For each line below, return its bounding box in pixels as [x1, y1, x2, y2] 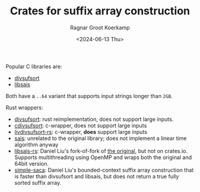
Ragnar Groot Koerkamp [70, 24, 130, 31]
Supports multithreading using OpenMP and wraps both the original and [14, 154, 192, 161]
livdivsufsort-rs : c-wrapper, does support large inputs [14, 128, 147, 135]
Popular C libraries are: [5, 63, 62, 70]
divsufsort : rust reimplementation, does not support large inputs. [14, 115, 174, 123]
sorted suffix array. [14, 179, 62, 186]
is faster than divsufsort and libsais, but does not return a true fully [14, 172, 179, 180]
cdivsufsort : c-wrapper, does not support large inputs [14, 121, 147, 129]
